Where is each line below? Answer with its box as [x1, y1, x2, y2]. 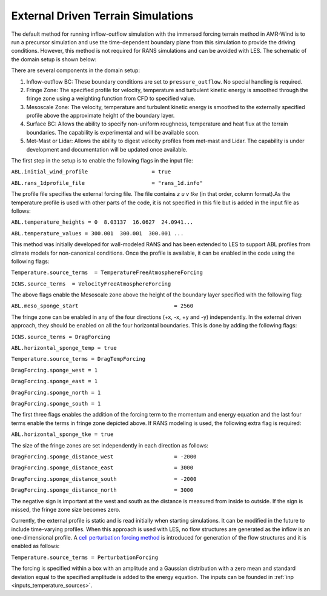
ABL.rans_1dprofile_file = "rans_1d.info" [11, 179, 203, 186]
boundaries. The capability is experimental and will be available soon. [26, 129, 200, 136]
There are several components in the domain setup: [11, 67, 140, 74]
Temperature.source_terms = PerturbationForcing [11, 554, 159, 561]
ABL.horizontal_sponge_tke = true [11, 431, 114, 438]
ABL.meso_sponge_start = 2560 [11, 303, 194, 309]
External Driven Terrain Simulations [11, 9, 194, 22]
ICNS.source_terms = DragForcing [11, 333, 111, 340]
